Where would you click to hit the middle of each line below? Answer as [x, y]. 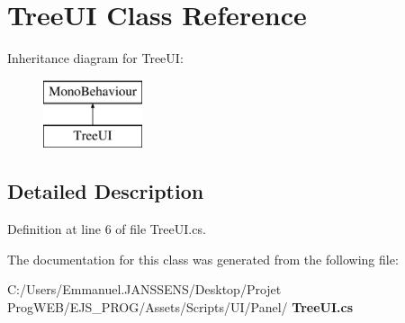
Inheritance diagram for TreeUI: [95, 58]
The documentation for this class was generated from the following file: [203, 259]
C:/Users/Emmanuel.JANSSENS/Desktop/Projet [144, 289]
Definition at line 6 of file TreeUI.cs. [107, 229]
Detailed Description [106, 191]
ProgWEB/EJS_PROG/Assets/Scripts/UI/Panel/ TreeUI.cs [180, 306]
